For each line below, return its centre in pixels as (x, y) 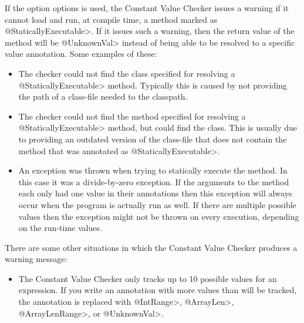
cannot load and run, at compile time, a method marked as (111, 19)
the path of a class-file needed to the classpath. (103, 96)
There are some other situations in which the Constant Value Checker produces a (151, 247)
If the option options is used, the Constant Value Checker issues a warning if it (147, 8)
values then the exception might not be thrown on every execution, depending (159, 216)
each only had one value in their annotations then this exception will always (155, 193)
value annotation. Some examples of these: (81, 54)
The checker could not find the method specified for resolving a (132, 116)
